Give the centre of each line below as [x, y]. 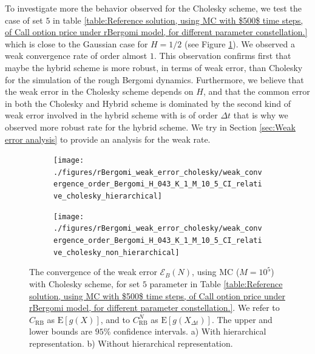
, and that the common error [256, 91]
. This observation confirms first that [222, 56]
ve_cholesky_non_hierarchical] [117, 252]
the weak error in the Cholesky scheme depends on [99, 91]
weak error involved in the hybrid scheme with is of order [111, 115]
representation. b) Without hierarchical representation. [131, 343]
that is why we [261, 115]
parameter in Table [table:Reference [216, 283]
